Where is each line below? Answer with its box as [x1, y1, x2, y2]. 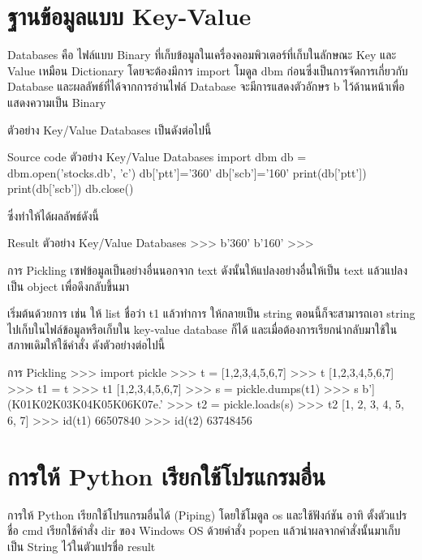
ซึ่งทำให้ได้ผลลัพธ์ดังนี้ [7, 207, 99, 224]
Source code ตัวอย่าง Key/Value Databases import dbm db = [7, 148, 307, 165]
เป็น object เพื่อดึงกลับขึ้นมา [7, 277, 130, 294]
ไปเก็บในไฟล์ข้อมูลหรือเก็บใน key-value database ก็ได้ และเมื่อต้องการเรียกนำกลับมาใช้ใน [7, 320, 398, 337]
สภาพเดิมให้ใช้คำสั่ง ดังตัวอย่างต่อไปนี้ [7, 336, 166, 353]
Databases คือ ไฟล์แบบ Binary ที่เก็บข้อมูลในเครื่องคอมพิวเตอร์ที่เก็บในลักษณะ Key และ [7, 46, 397, 63]
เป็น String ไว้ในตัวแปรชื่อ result [7, 537, 156, 554]
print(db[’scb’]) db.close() [7, 180, 134, 197]
